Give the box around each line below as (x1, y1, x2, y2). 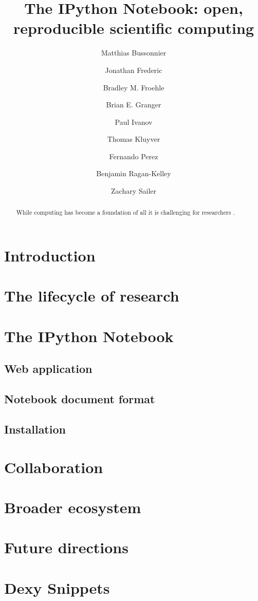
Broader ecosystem (4, 496, 141, 517)
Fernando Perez (109, 151, 158, 161)
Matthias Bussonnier (101, 47, 167, 58)
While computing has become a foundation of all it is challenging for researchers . (16, 208, 235, 217)
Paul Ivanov (115, 116, 153, 127)
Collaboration (4, 456, 103, 477)
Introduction (4, 245, 96, 266)
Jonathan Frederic (105, 64, 162, 75)
